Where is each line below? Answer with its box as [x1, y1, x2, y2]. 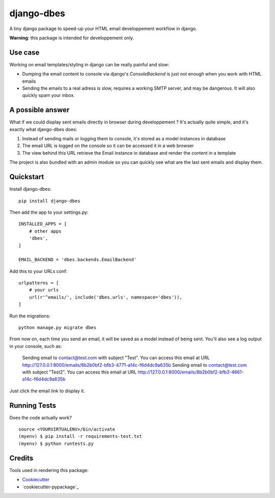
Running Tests [9, 401, 56, 410]
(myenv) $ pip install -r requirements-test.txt [18, 434, 142, 439]
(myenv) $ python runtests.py [18, 440, 94, 446]
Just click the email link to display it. [9, 388, 85, 394]
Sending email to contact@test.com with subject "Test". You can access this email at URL [22, 355, 210, 361]
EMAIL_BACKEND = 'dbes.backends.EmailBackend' [18, 257, 137, 263]
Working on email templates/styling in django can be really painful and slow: [9, 61, 170, 67]
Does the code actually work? [9, 414, 72, 420]
